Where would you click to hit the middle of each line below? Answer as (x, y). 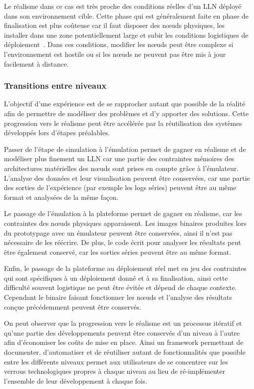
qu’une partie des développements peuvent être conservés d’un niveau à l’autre (122, 332)
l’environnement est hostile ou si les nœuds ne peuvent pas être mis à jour (115, 54)
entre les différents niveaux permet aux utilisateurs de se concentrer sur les (116, 361)
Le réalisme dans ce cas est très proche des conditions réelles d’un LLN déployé (123, 6)
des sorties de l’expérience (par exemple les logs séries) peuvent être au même (120, 187)
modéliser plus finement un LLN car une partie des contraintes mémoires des (119, 158)
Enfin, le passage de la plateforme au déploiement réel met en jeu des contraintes (125, 268)
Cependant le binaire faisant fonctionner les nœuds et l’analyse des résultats (118, 297)
